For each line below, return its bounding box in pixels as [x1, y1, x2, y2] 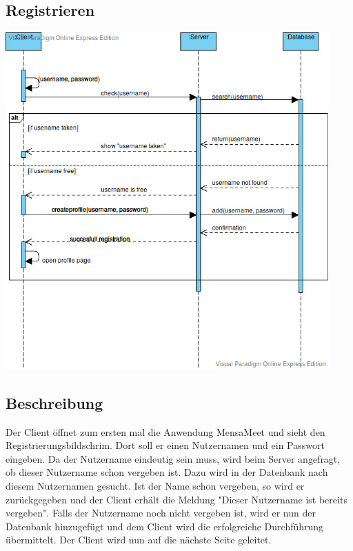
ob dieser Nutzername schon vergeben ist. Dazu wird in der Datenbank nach [6, 465, 328, 479]
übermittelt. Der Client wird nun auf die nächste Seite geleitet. [6, 532, 272, 547]
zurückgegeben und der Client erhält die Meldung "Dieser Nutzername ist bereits [6, 492, 347, 506]
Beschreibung [6, 392, 103, 413]
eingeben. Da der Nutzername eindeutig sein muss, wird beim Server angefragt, [6, 451, 341, 465]
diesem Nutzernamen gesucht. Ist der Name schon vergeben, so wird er [6, 478, 305, 492]
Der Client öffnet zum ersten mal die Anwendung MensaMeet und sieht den [6, 424, 325, 439]
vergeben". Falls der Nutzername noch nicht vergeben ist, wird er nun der [6, 505, 316, 520]
